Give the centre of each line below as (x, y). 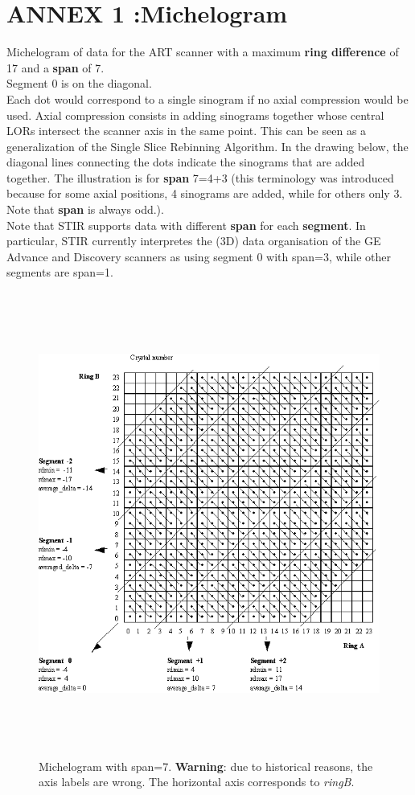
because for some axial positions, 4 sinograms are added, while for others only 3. (205, 193)
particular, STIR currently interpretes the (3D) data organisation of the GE (194, 241)
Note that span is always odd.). (85, 209)
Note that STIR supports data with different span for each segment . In (186, 225)
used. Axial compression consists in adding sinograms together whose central (195, 115)
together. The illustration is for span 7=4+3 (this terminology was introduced (200, 177)
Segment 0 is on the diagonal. (79, 83)
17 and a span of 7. (55, 67)
